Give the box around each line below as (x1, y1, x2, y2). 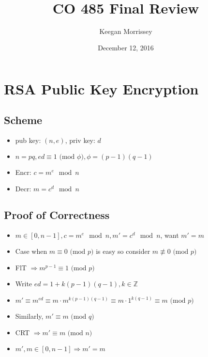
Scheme (4, 112, 43, 127)
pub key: (15, 135, 41, 145)
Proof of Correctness (4, 207, 110, 222)
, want (160, 230, 179, 240)
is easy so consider (96, 246, 150, 256)
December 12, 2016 (98, 42, 154, 52)
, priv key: (65, 135, 95, 145)
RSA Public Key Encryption (4, 79, 199, 99)
